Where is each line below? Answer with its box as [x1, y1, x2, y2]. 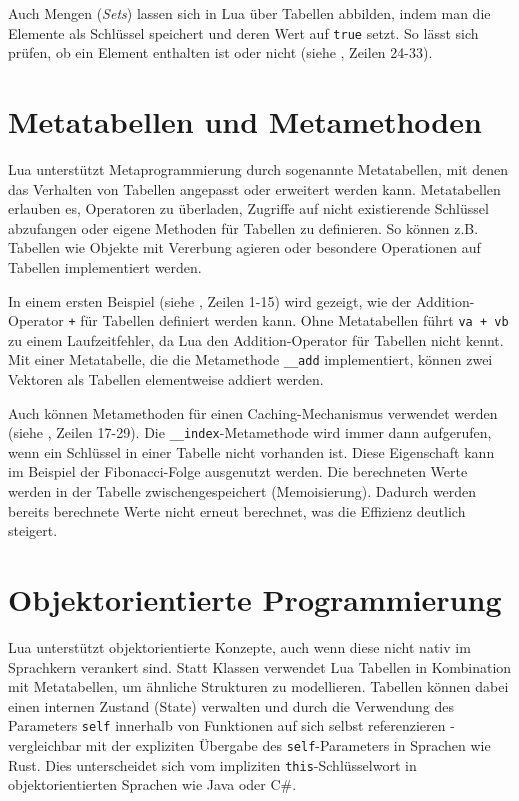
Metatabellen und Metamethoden [8, 101, 482, 142]
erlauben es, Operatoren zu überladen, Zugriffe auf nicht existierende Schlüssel [8, 198, 489, 219]
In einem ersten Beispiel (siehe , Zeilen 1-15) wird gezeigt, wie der [8, 290, 412, 311]
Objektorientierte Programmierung [8, 579, 502, 620]
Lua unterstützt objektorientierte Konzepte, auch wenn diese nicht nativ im [8, 636, 471, 657]
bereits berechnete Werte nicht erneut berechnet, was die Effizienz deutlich [8, 500, 466, 521]
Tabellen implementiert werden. [8, 256, 202, 277]
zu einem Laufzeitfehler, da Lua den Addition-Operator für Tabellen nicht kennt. [8, 329, 504, 350]
